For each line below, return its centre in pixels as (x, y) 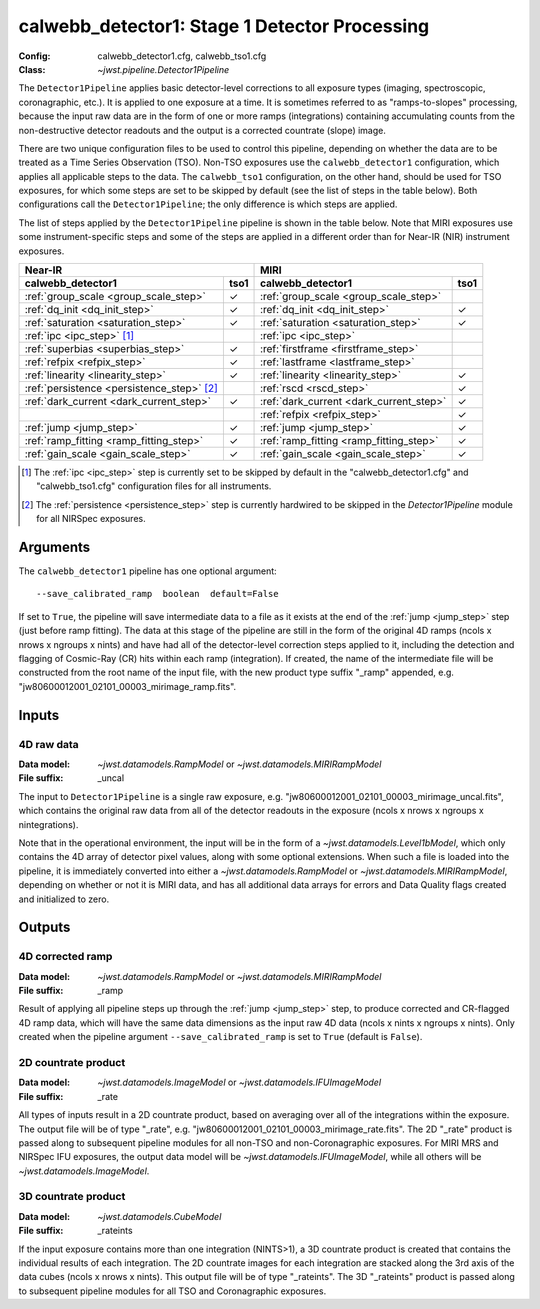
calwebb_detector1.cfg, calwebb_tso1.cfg (182, 56)
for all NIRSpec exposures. (91, 519)
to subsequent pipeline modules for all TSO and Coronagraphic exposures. (172, 1291)
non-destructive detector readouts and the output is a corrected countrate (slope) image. (202, 130)
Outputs (44, 927)
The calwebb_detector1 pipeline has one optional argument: (147, 571)
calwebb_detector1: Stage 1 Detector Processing (224, 26)
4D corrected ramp (65, 957)
